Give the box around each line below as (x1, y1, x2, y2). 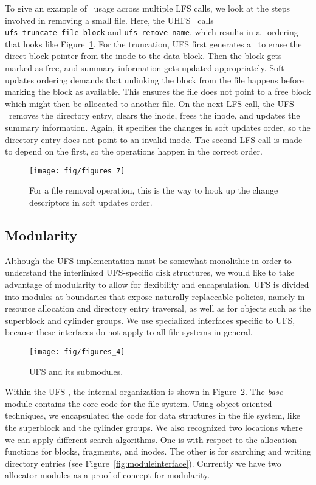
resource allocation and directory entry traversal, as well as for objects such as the (5, 302, 311, 315)
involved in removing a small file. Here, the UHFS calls (5, 13, 214, 26)
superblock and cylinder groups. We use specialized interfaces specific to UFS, (5, 313, 295, 326)
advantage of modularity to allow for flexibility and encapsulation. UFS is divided (5, 278, 309, 291)
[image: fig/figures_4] (29, 347, 125, 356)
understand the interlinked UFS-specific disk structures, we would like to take (5, 266, 295, 279)
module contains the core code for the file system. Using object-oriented (5, 397, 272, 410)
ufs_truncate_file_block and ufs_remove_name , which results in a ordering (5, 26, 298, 38)
